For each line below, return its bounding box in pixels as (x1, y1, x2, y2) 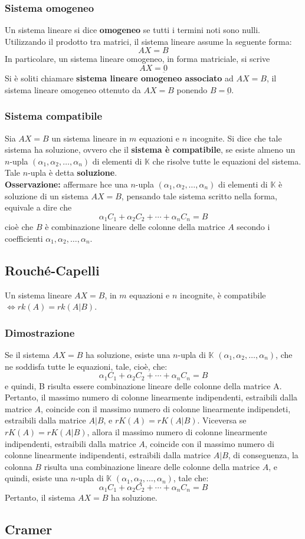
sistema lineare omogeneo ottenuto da (5, 83, 141, 96)
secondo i (237, 221, 270, 233)
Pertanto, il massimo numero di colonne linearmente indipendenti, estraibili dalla (5, 391, 298, 403)
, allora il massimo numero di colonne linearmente (87, 426, 267, 438)
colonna (5, 460, 32, 472)
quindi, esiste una (5, 472, 68, 484)
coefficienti (5, 232, 43, 244)
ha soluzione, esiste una (86, 349, 170, 361)
